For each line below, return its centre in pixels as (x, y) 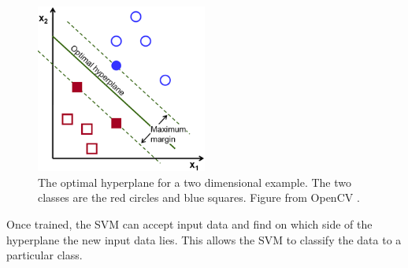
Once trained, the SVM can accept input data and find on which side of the (189, 223)
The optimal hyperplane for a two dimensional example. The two (195, 182)
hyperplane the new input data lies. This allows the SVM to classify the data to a (204, 239)
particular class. (45, 255)
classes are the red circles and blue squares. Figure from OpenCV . (199, 197)
